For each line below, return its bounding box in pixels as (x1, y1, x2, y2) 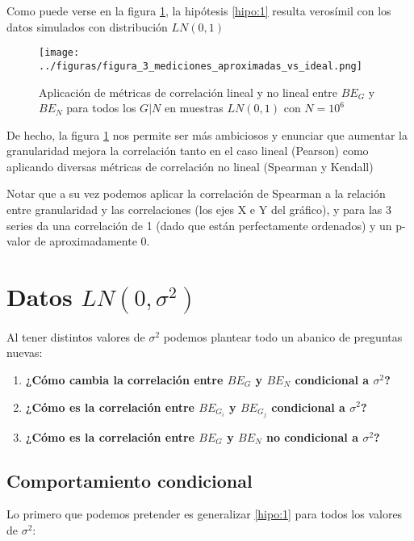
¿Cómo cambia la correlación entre (25, 371, 224, 388)
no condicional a (266, 428, 359, 445)
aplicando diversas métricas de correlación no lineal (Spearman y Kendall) (6, 157, 374, 174)
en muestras (164, 99, 224, 116)
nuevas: (6, 344, 43, 361)
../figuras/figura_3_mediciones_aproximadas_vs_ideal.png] (39, 60, 362, 72)
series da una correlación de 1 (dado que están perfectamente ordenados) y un (6, 216, 392, 233)
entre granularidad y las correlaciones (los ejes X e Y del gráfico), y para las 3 (6, 201, 392, 218)
